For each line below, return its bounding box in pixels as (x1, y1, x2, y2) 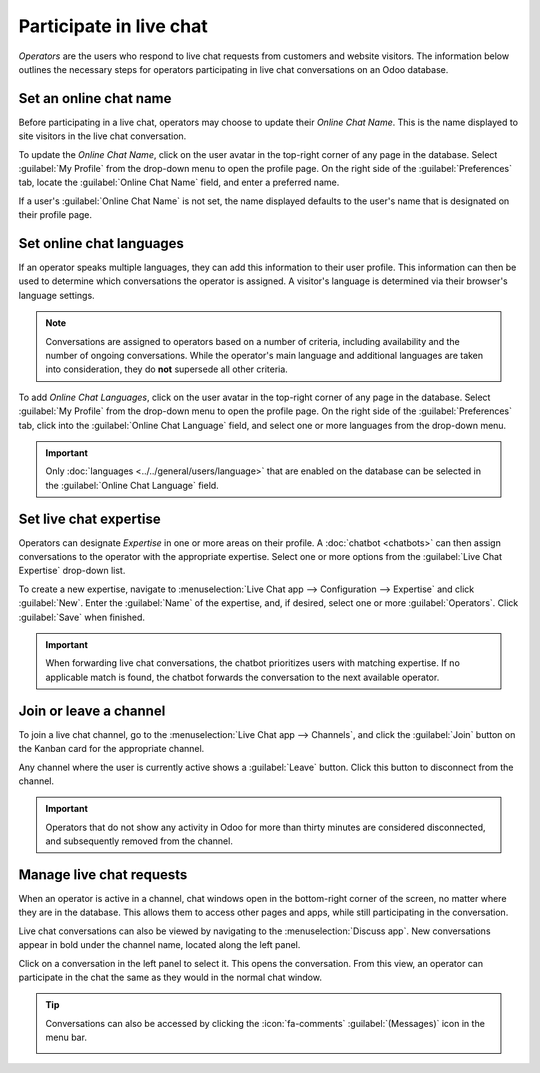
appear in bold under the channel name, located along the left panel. (18, 939, 301, 951)
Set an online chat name (18, 90, 172, 107)
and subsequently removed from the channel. (45, 835, 234, 847)
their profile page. (18, 209, 93, 221)
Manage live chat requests (18, 866, 188, 883)
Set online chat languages (18, 235, 185, 252)
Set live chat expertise (18, 510, 161, 527)
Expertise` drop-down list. (18, 565, 126, 577)
